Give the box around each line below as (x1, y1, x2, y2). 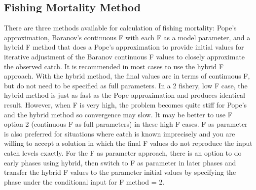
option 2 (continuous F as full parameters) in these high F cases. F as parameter (4, 119, 248, 129)
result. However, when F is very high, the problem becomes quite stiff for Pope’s (4, 99, 247, 109)
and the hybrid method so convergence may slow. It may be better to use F (4, 109, 232, 119)
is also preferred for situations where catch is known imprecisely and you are (4, 128, 235, 138)
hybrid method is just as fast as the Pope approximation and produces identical (4, 90, 245, 100)
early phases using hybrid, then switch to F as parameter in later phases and (4, 157, 236, 167)
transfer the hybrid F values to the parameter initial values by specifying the (4, 167, 236, 177)
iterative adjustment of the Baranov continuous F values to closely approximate (4, 51, 245, 61)
